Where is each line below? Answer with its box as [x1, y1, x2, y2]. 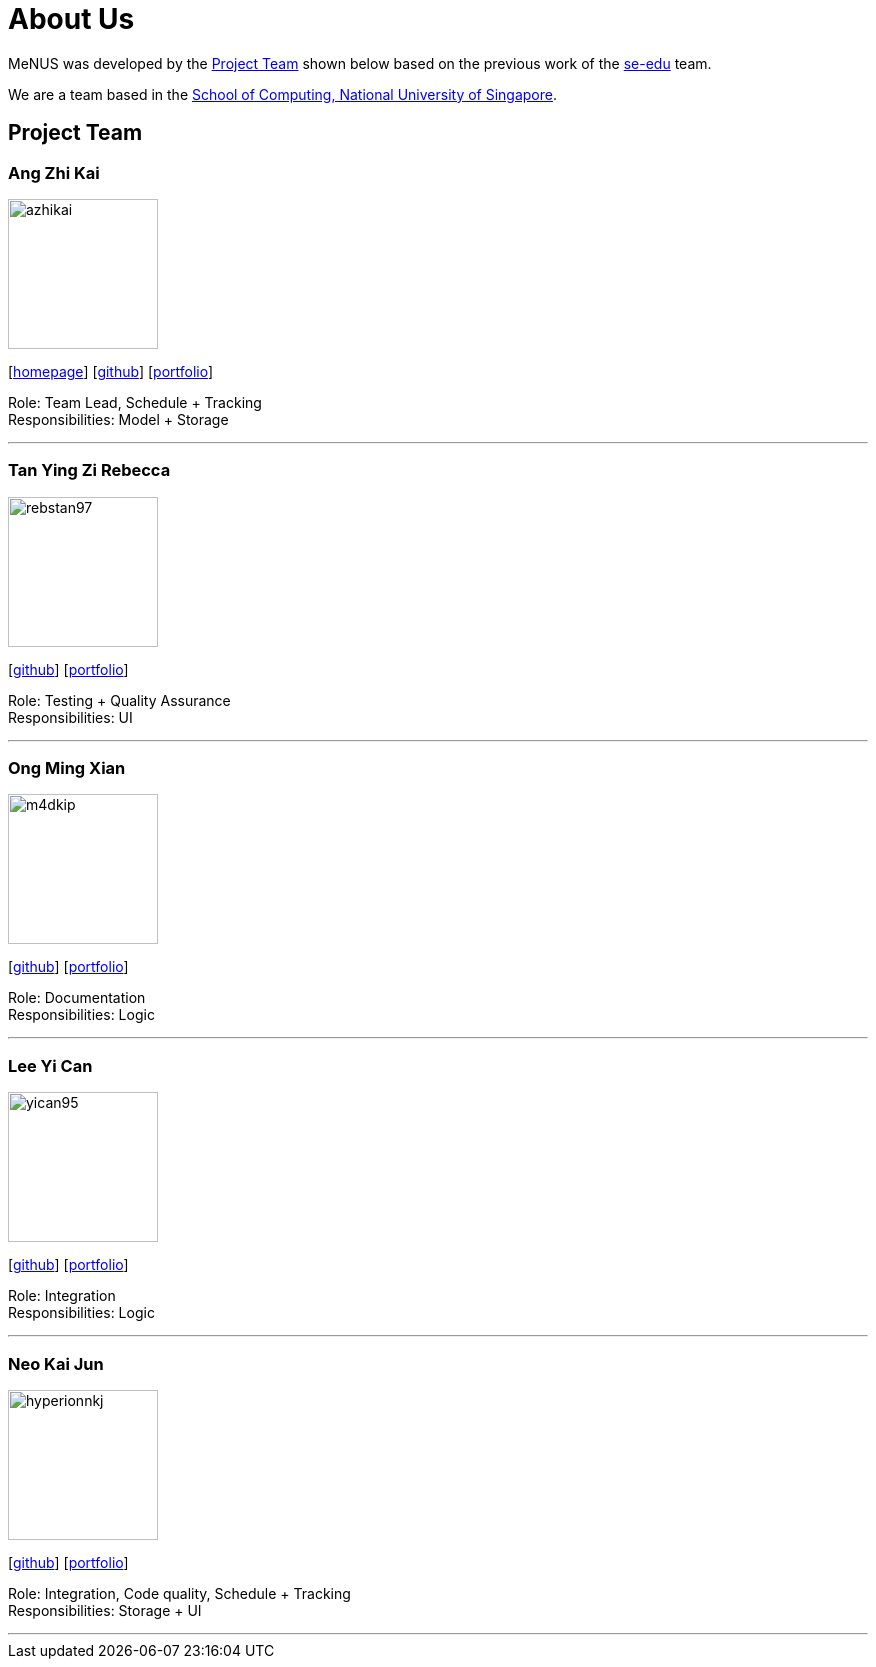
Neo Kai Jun [8, 1353, 104, 1374]
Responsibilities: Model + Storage [8, 410, 229, 428]
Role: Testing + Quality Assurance [8, 691, 231, 709]
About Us [8, 2, 135, 36]
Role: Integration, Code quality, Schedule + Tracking [8, 1584, 351, 1602]
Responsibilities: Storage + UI [8, 1601, 202, 1619]
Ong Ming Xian [8, 758, 126, 779]
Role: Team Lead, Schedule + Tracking [8, 393, 262, 411]
